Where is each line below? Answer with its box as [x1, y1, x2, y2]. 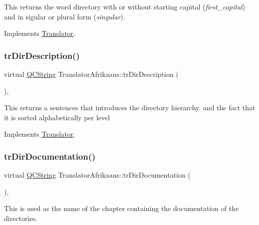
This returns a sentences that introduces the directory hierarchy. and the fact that [4, 102, 256, 113]
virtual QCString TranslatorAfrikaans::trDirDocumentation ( [4, 170, 191, 180]
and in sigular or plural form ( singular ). [4, 11, 125, 21]
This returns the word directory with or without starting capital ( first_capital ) [4, 1, 246, 11]
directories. [4, 213, 38, 223]
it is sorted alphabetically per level [4, 112, 110, 122]
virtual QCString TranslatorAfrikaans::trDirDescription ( [4, 69, 179, 79]
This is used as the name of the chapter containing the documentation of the [4, 203, 239, 214]
